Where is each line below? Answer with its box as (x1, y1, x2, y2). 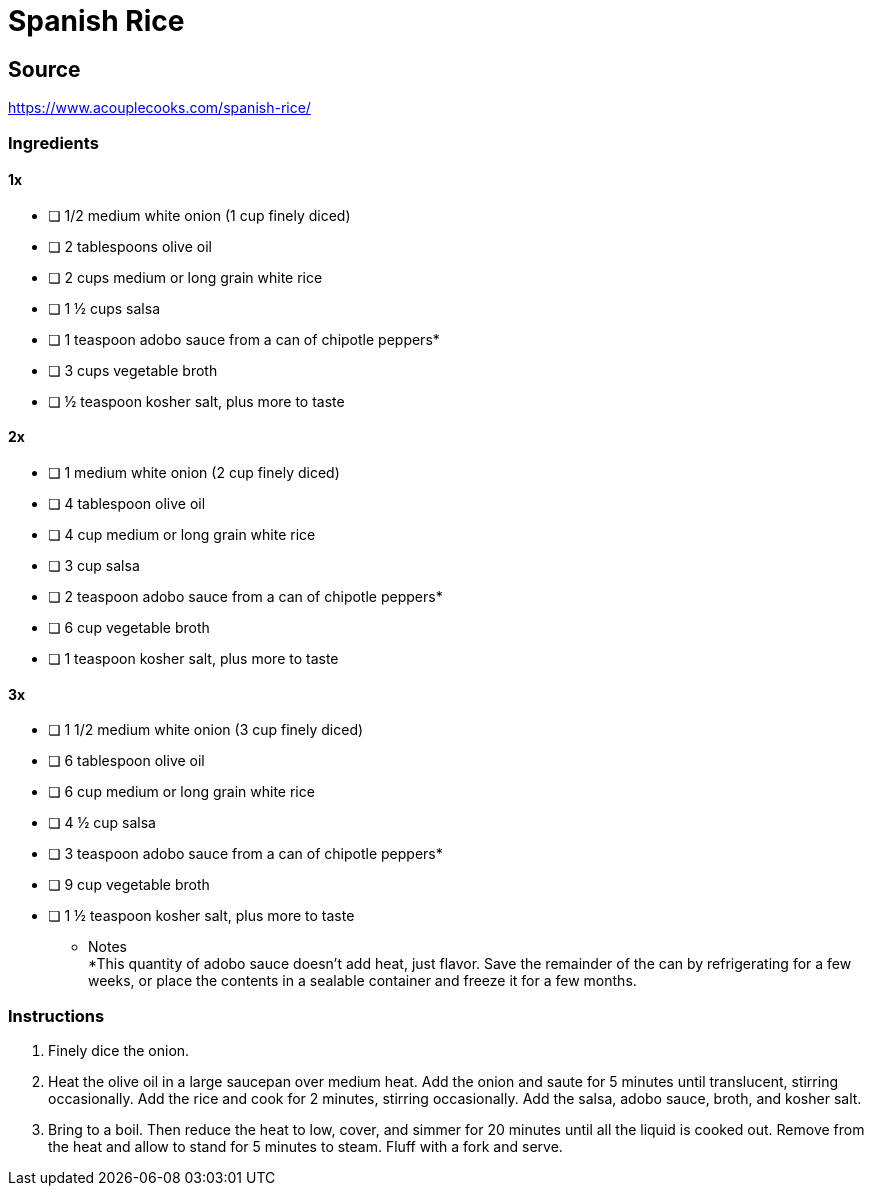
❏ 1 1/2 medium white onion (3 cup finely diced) (48, 721, 364, 739)
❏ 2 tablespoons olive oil (48, 237, 212, 255)
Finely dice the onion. (48, 1041, 190, 1059)
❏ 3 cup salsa (48, 556, 140, 574)
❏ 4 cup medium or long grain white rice (48, 525, 316, 543)
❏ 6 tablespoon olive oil (48, 752, 205, 770)
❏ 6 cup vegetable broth (48, 618, 210, 636)
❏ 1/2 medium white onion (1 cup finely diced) (48, 206, 351, 224)
